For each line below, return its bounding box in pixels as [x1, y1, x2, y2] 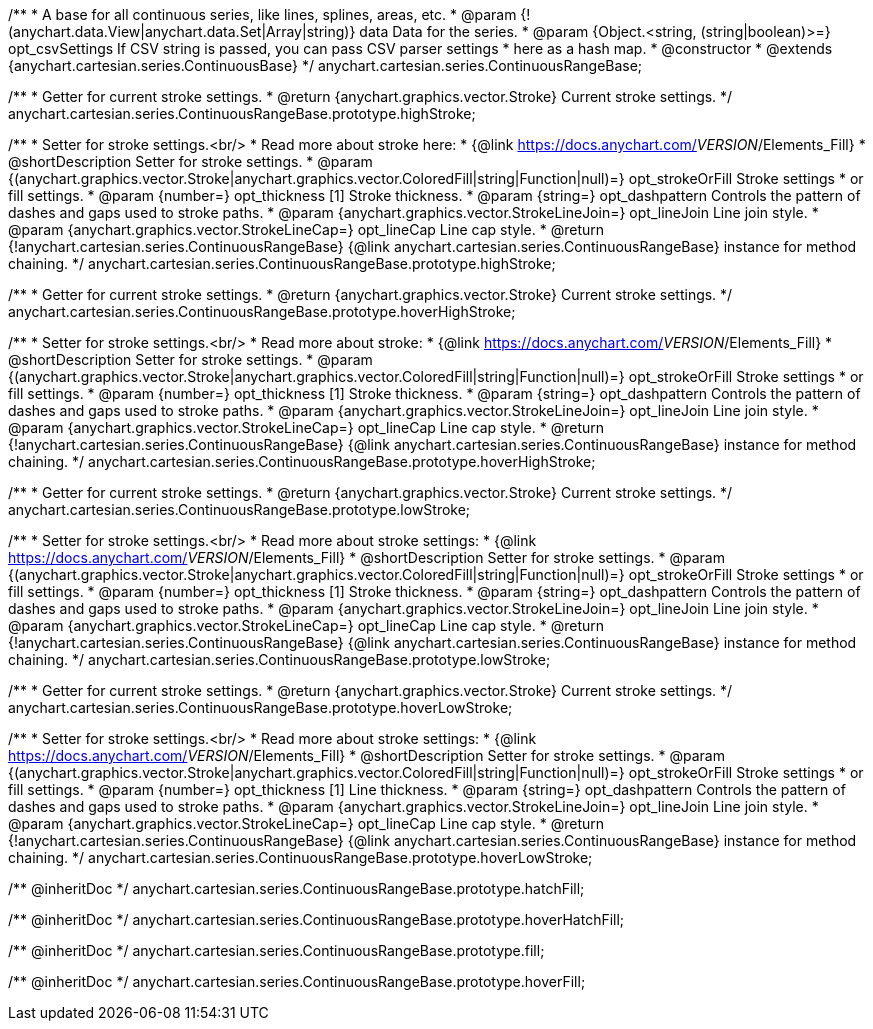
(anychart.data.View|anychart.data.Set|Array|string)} [8, 23, 356, 40]
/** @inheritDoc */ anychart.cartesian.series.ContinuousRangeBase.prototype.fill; [8, 942, 545, 959]
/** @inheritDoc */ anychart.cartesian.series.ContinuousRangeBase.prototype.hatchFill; [8, 880, 585, 897]
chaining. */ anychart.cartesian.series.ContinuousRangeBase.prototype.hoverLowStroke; [8, 849, 593, 866]
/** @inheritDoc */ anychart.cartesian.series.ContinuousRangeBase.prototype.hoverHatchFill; [8, 911, 625, 928]
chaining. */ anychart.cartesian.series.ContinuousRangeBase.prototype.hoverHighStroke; [8, 453, 596, 470]
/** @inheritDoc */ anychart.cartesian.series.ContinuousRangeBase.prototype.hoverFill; [8, 973, 586, 990]
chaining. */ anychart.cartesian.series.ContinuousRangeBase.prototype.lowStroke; [8, 651, 551, 668]
